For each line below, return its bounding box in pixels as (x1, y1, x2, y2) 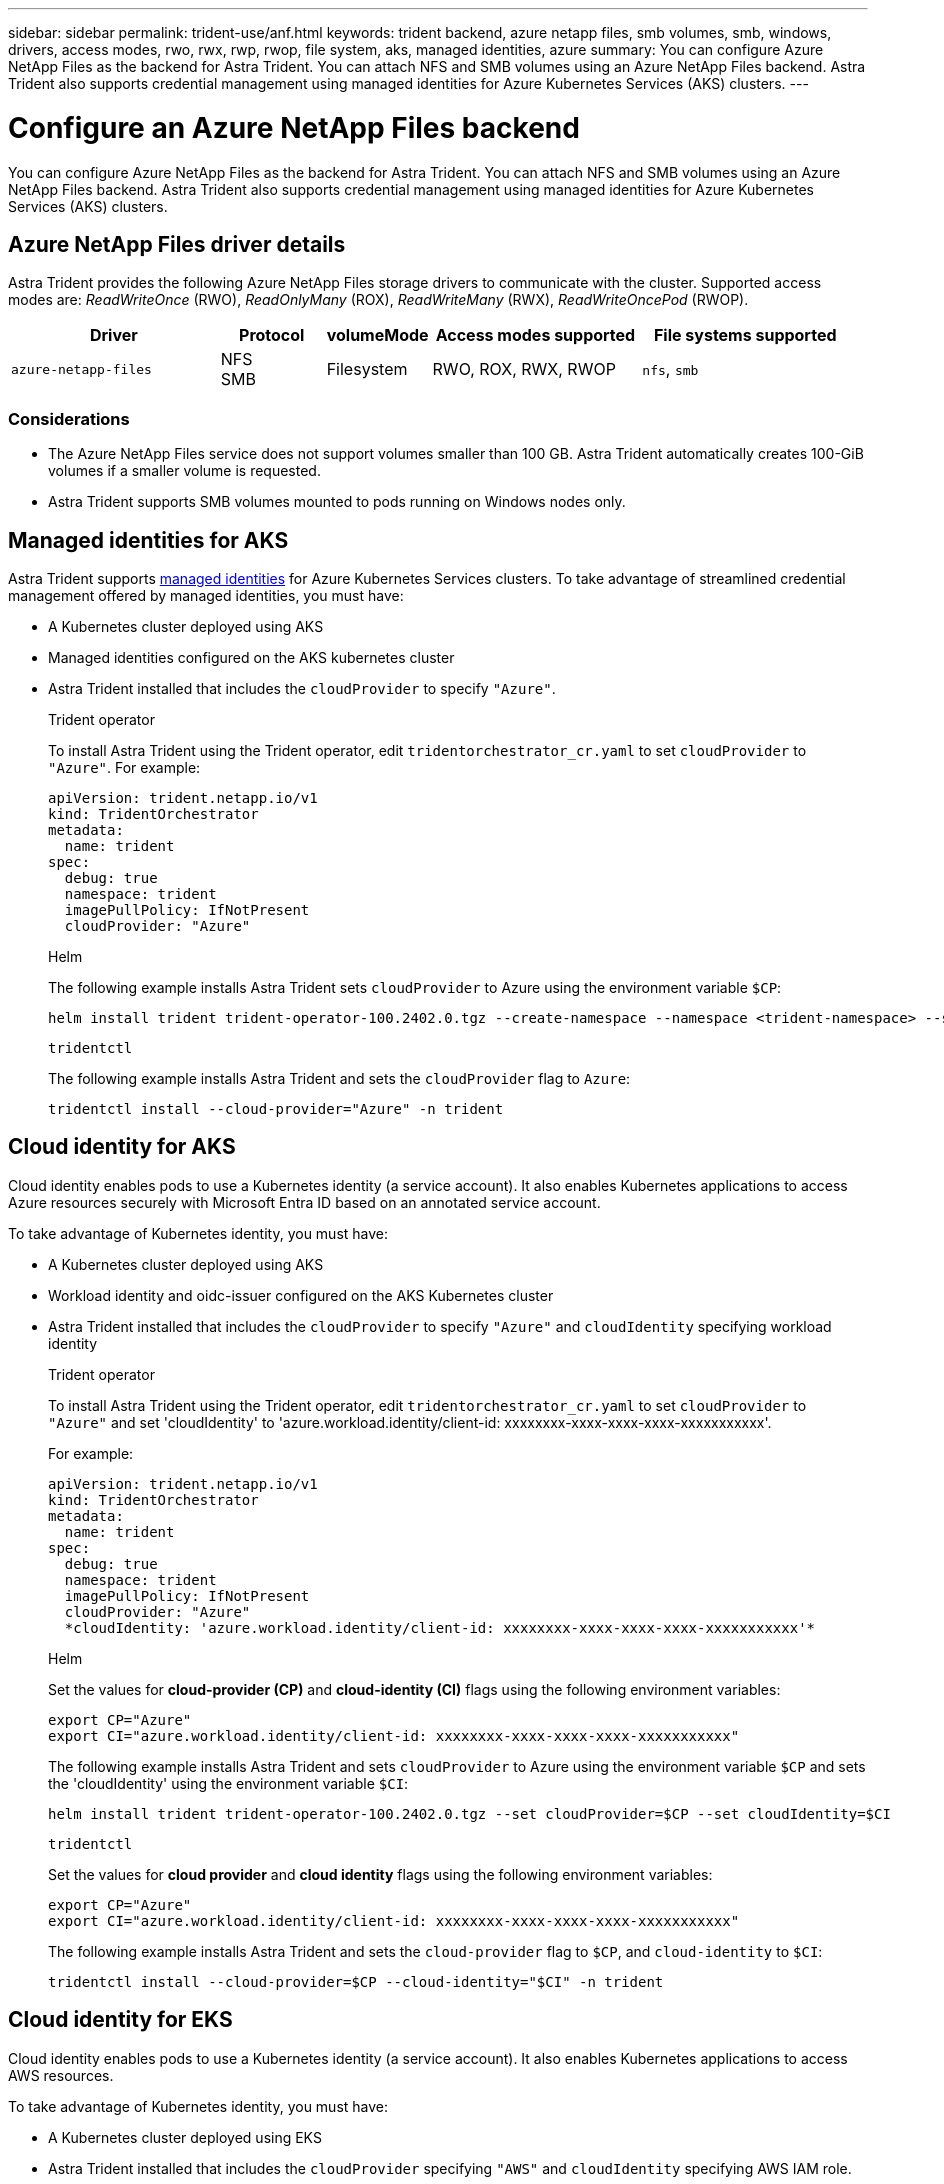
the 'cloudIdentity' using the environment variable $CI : (48, 1774, 409, 1792)
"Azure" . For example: (48, 758, 201, 776)
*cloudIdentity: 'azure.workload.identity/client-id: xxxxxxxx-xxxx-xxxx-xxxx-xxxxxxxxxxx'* (64, 1619, 816, 1636)
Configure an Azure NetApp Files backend (8, 110, 580, 145)
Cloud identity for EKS (8, 2007, 233, 2033)
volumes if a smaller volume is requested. (48, 462, 321, 480)
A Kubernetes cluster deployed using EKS (48, 2128, 322, 2146)
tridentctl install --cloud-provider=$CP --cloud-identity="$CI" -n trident (48, 1973, 664, 1990)
